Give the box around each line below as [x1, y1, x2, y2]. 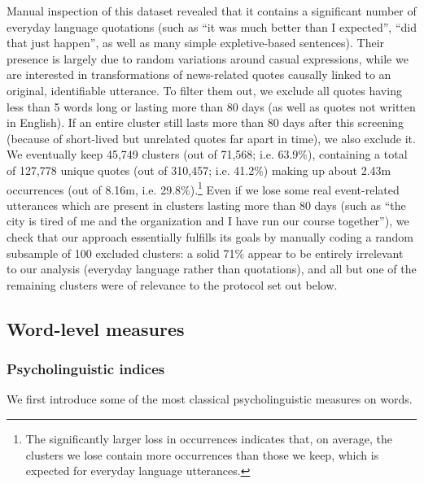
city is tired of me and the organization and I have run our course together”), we [7, 212, 409, 229]
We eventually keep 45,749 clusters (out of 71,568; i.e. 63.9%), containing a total [7, 146, 408, 163]
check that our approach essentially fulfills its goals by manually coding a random [7, 228, 413, 245]
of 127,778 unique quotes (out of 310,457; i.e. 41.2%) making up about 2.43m [7, 161, 391, 178]
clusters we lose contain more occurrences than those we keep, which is [25, 446, 379, 463]
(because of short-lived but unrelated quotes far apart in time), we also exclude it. [7, 129, 416, 146]
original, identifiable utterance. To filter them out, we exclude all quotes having [7, 81, 402, 98]
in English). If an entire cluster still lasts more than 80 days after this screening [7, 114, 404, 131]
